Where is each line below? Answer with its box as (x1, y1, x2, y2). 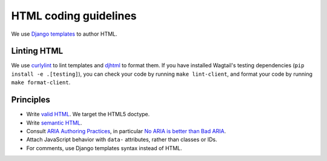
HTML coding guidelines (11, 9, 137, 22)
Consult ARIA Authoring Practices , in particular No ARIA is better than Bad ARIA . (26, 127, 226, 134)
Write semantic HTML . (26, 119, 82, 126)
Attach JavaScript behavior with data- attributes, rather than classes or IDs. (26, 136, 217, 143)
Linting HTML (11, 46, 64, 56)
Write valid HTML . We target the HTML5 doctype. (26, 111, 150, 118)
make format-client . (11, 79, 71, 86)
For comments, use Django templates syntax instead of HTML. (26, 144, 182, 151)
